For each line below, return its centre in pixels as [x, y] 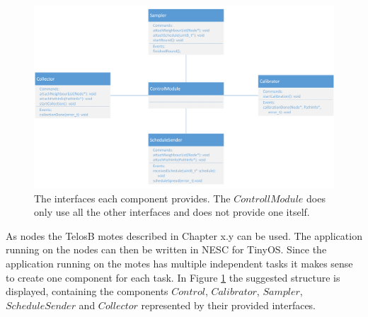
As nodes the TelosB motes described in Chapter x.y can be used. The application [184, 235]
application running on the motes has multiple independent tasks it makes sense [179, 263]
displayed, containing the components [87, 291]
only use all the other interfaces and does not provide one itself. [172, 212]
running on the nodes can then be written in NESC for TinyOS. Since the [166, 249]
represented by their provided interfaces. [229, 305]
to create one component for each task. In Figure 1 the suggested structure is [173, 277]
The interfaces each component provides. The [132, 198]
